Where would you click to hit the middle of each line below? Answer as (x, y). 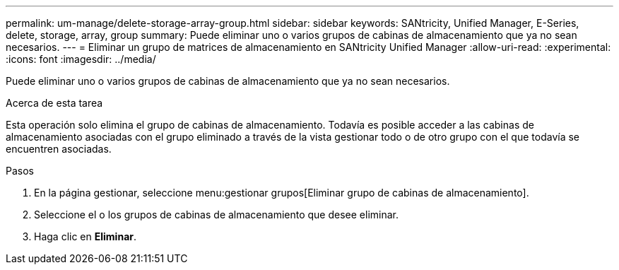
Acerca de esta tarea (54, 103)
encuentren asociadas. (59, 149)
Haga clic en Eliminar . (86, 236)
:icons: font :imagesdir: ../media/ (81, 59)
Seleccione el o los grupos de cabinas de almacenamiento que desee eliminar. (217, 215)
